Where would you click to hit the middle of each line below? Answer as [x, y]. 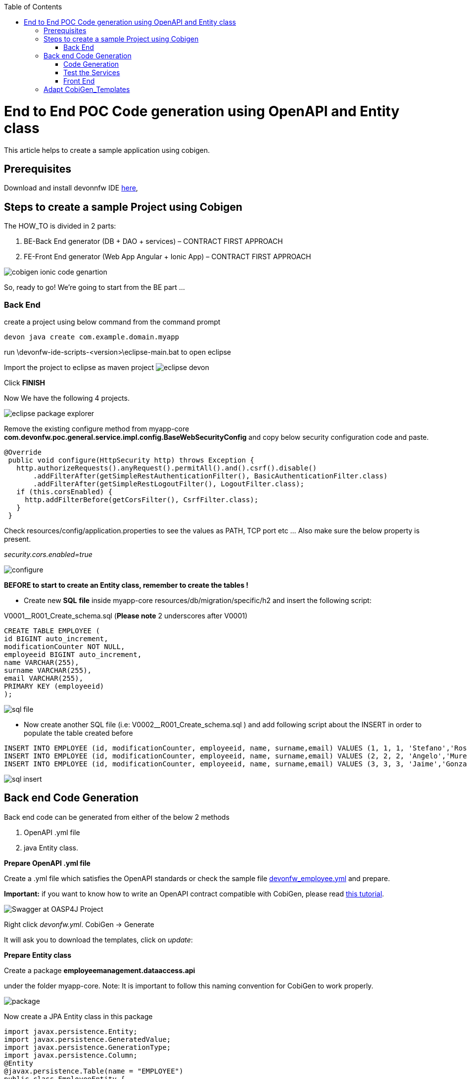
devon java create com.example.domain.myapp [92, 337]
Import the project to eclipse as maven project [79, 367]
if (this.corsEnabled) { [65, 492]
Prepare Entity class [38, 955]
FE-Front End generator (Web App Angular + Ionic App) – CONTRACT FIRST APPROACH [167, 257]
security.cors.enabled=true [48, 554]
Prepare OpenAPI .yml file [47, 863]
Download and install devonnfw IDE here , [71, 188]
